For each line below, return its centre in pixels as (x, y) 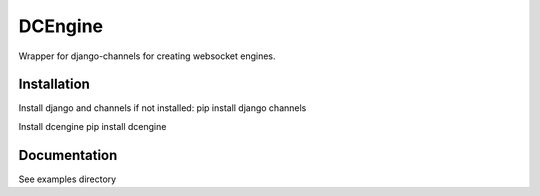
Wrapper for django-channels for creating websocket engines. (147, 56)
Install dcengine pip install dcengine (92, 126)
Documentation (68, 155)
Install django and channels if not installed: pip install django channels (162, 108)
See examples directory (67, 179)
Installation (54, 84)
